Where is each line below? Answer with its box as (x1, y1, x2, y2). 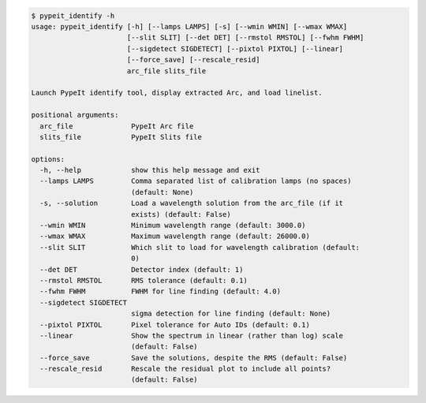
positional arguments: (31, 110, 119, 120)
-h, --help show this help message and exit (39, 166, 260, 175)
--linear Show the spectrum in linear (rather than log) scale (39, 331, 343, 340)
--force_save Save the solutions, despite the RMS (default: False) (39, 353, 348, 362)
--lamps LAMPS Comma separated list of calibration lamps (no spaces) (39, 177, 352, 185)
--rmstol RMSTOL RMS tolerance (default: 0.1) (39, 276, 248, 285)
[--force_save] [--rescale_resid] (126, 55, 260, 65)
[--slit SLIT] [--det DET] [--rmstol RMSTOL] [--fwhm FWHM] (126, 33, 364, 43)
